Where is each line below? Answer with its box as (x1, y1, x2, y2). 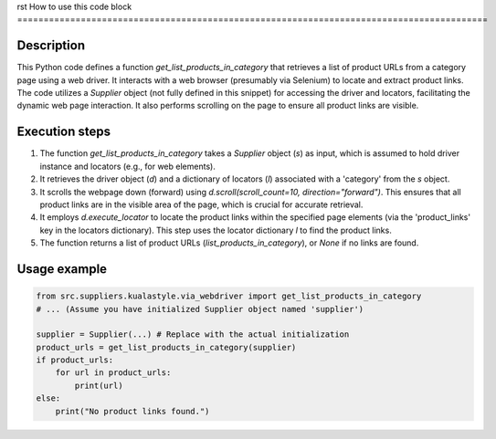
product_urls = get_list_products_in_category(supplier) (36, 342, 297, 352)
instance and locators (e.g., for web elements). (39, 161, 216, 172)
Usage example (16, 261, 108, 277)
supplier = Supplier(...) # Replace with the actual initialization (36, 329, 350, 340)
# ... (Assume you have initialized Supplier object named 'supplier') (36, 304, 364, 314)
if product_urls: (36, 355, 114, 365)
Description (16, 37, 86, 54)
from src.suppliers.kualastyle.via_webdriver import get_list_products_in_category (36, 291, 422, 301)
